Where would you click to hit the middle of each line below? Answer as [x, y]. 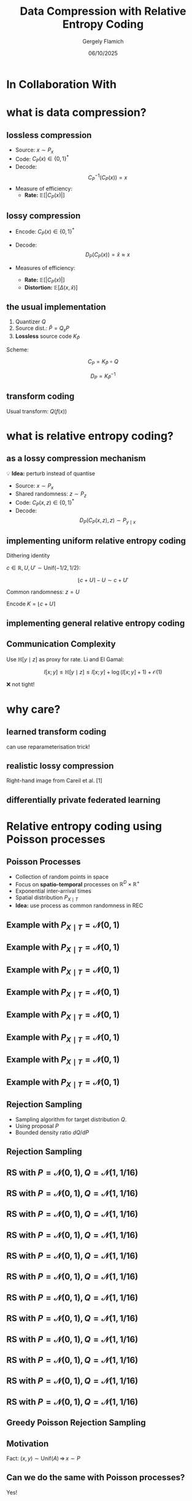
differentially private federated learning [83, 800]
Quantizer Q [30, 322]
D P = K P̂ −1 [103, 376]
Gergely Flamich [103, 41]
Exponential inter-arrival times [53, 891]
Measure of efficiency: [44, 188]
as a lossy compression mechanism [76, 459]
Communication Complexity [61, 644]
